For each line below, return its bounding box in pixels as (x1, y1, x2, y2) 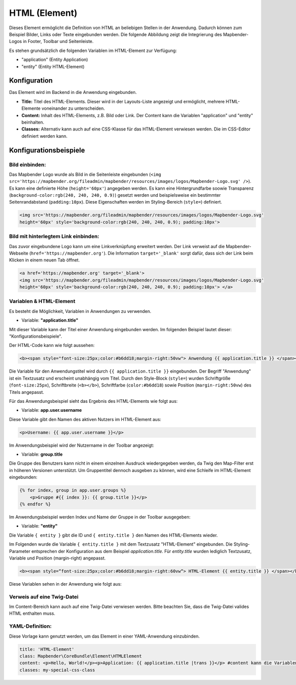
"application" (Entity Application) (21, 57, 88, 63)
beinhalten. (21, 119, 44, 125)
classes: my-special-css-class (19, 667, 96, 673)
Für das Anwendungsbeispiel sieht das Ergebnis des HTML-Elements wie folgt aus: (9, 398, 178, 404)
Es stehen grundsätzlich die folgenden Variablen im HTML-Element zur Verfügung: (9, 47, 177, 53)
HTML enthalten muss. (9, 610, 55, 616)
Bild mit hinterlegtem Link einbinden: (9, 233, 100, 240)
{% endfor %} (19, 502, 51, 507)
